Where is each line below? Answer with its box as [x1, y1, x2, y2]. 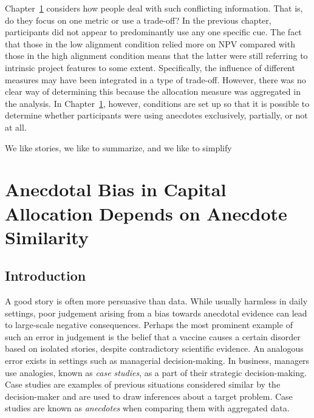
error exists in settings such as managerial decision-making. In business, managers [5, 354, 310, 367]
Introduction [5, 266, 86, 285]
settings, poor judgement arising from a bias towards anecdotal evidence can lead [5, 306, 307, 319]
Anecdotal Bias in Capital [5, 177, 227, 202]
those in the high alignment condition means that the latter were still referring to [5, 49, 308, 62]
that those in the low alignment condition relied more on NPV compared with [5, 37, 295, 50]
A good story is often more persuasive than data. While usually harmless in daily [5, 295, 308, 307]
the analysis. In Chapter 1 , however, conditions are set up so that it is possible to [5, 97, 310, 109]
